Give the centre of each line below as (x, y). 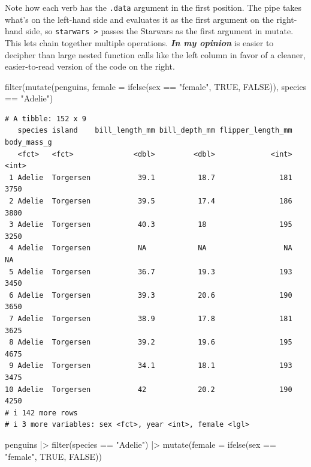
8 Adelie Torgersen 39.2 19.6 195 (151, 342)
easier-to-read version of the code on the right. (90, 66)
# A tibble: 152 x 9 (46, 119)
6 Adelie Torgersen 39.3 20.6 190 (151, 295)
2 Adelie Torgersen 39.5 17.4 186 (151, 201)
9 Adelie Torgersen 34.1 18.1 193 (151, 366)
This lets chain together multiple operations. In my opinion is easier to (139, 42)
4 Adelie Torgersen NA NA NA (151, 248)
